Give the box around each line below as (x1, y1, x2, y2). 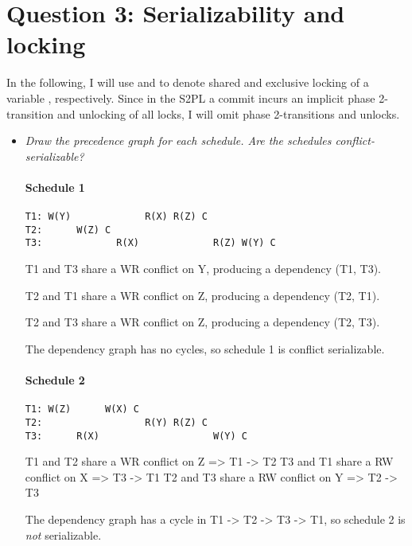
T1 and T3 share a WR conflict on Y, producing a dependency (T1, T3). (25, 260, 381, 277)
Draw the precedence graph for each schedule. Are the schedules (25, 132, 332, 149)
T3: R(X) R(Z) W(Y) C (25, 237, 276, 249)
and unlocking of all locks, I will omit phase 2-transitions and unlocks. (56, 105, 400, 122)
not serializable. (25, 526, 102, 543)
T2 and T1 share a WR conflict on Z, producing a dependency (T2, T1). (25, 287, 380, 303)
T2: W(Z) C (25, 224, 111, 236)
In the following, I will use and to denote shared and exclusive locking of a (6, 74, 369, 91)
